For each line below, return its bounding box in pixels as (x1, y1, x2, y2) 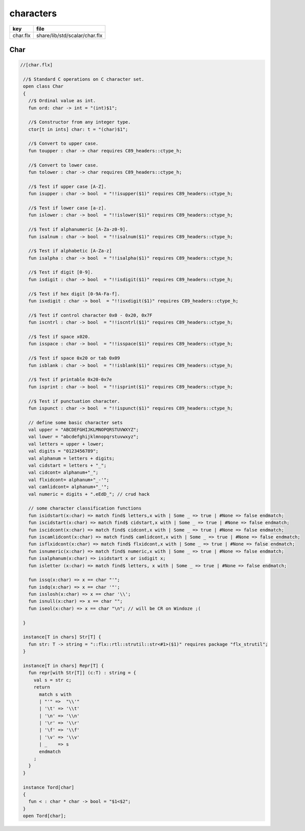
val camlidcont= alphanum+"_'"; (28, 484, 109, 490)
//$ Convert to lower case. (28, 162, 99, 168)
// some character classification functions (28, 505, 142, 511)
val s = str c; (33, 677, 72, 683)
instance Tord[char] (23, 784, 75, 790)
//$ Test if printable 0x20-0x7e (28, 377, 112, 383)
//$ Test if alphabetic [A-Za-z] (28, 248, 112, 254)
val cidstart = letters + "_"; (28, 463, 107, 469)
